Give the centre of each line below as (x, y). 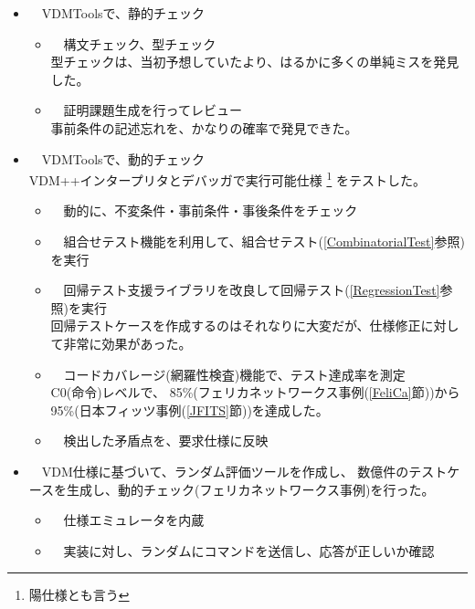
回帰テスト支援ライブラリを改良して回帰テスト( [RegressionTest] (252, 290)
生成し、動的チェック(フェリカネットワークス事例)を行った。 (251, 489)
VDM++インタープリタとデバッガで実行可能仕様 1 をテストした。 (227, 178)
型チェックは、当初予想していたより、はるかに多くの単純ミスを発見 (255, 62)
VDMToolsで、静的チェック (123, 13)
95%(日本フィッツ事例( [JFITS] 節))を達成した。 (190, 409)
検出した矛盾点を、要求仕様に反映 (166, 441)
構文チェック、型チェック (140, 43)
